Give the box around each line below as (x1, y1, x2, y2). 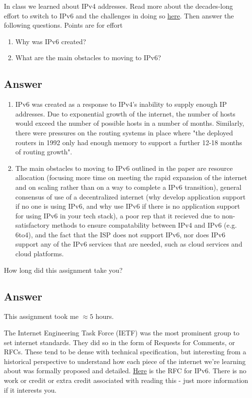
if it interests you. (4, 384, 57, 395)
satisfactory (15, 220, 50, 230)
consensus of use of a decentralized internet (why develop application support (15, 191, 246, 201)
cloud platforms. (15, 249, 64, 259)
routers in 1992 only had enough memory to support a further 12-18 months (15, 137, 242, 147)
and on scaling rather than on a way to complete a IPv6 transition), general (15, 182, 242, 192)
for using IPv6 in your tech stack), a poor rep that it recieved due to (15, 210, 220, 220)
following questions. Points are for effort (4, 20, 123, 30)
